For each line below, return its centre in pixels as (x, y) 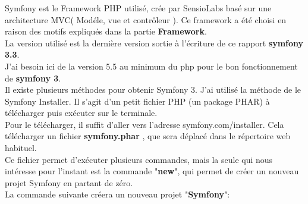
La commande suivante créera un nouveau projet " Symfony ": (117, 194)
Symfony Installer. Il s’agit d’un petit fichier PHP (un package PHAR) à (137, 101)
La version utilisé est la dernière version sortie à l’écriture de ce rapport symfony (154, 43)
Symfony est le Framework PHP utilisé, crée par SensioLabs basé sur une (138, 7)
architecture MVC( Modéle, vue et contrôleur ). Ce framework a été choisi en (146, 19)
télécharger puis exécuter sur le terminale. (81, 113)
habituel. (21, 148)
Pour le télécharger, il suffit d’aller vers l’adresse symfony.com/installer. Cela (144, 124)
